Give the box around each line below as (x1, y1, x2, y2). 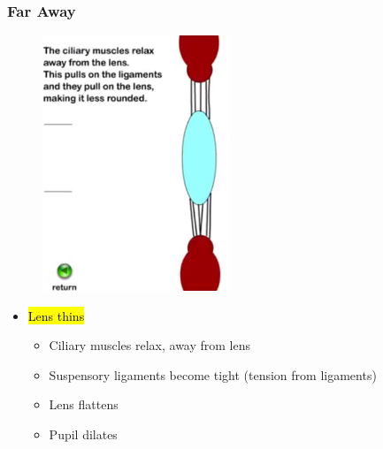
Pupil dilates (49, 424, 118, 443)
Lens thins (27, 306, 85, 324)
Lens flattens (49, 395, 119, 414)
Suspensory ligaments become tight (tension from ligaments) (49, 365, 377, 384)
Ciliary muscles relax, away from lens (49, 336, 251, 354)
